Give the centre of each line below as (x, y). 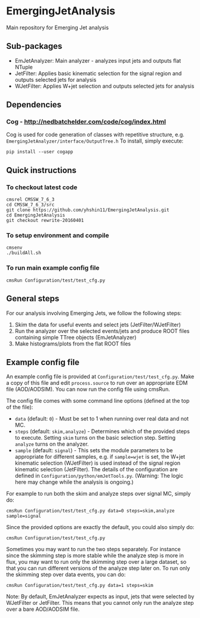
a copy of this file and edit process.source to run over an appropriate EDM (97, 383)
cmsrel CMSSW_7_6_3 (30, 200)
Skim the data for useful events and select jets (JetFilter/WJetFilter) (98, 325)
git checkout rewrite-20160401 (45, 221)
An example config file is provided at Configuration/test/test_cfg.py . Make (100, 376)
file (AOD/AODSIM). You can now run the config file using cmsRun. (88, 390)
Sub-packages (34, 46)
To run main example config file (53, 268)
